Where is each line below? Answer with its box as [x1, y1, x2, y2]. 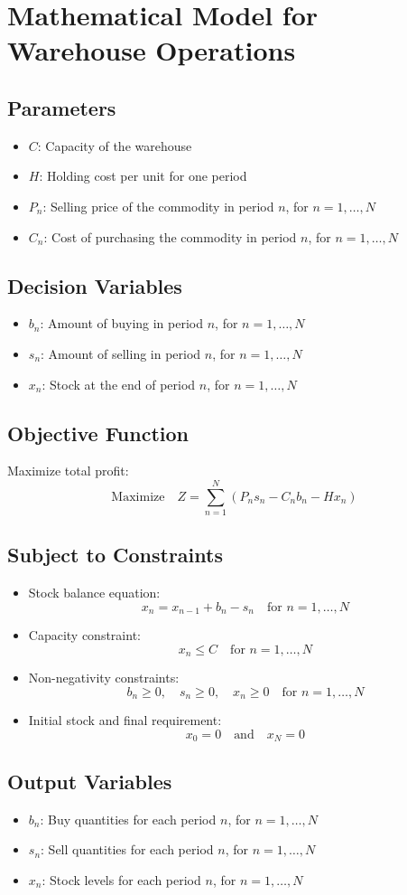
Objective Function [7, 419, 190, 447]
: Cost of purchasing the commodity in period [43, 227, 297, 246]
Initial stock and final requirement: [28, 711, 222, 730]
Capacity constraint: [28, 626, 141, 645]
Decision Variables [7, 271, 182, 299]
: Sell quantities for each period [41, 840, 214, 859]
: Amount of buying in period [40, 314, 204, 333]
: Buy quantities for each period [40, 809, 217, 828]
